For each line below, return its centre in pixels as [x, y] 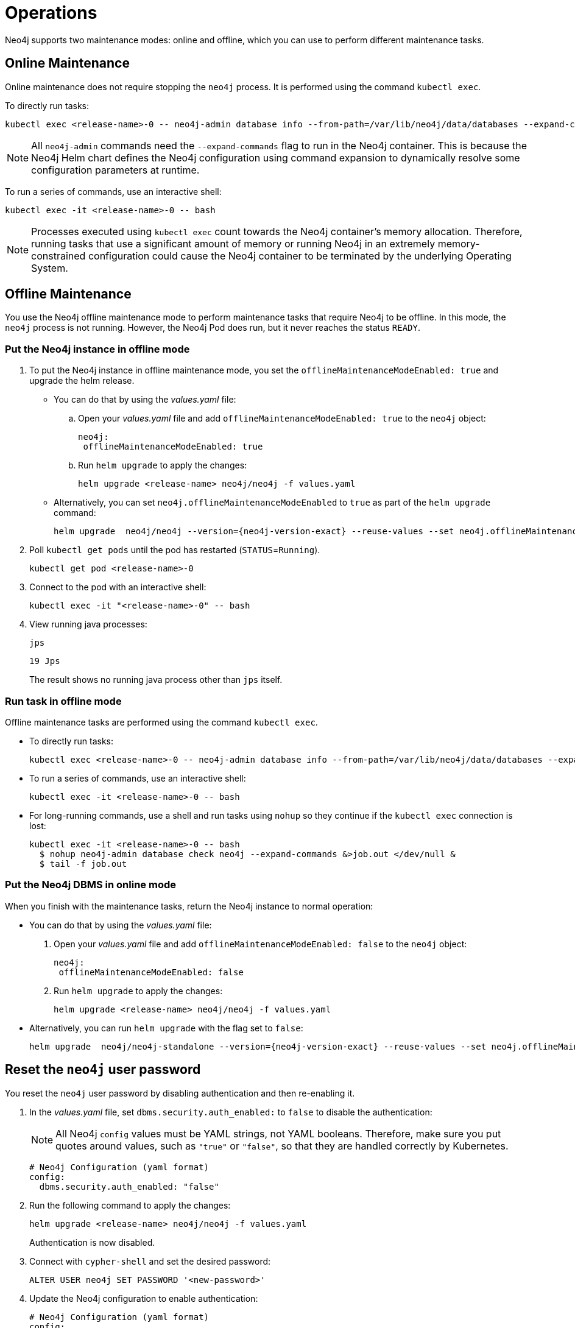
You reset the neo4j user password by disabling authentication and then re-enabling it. [180, 1093]
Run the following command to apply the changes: [130, 1205]
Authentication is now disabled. [92, 1242]
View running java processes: [88, 624]
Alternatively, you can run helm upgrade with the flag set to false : [166, 1028]
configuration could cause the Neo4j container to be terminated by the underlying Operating [300, 256]
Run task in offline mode [63, 701]
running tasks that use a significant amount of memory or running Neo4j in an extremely [233, 243]
